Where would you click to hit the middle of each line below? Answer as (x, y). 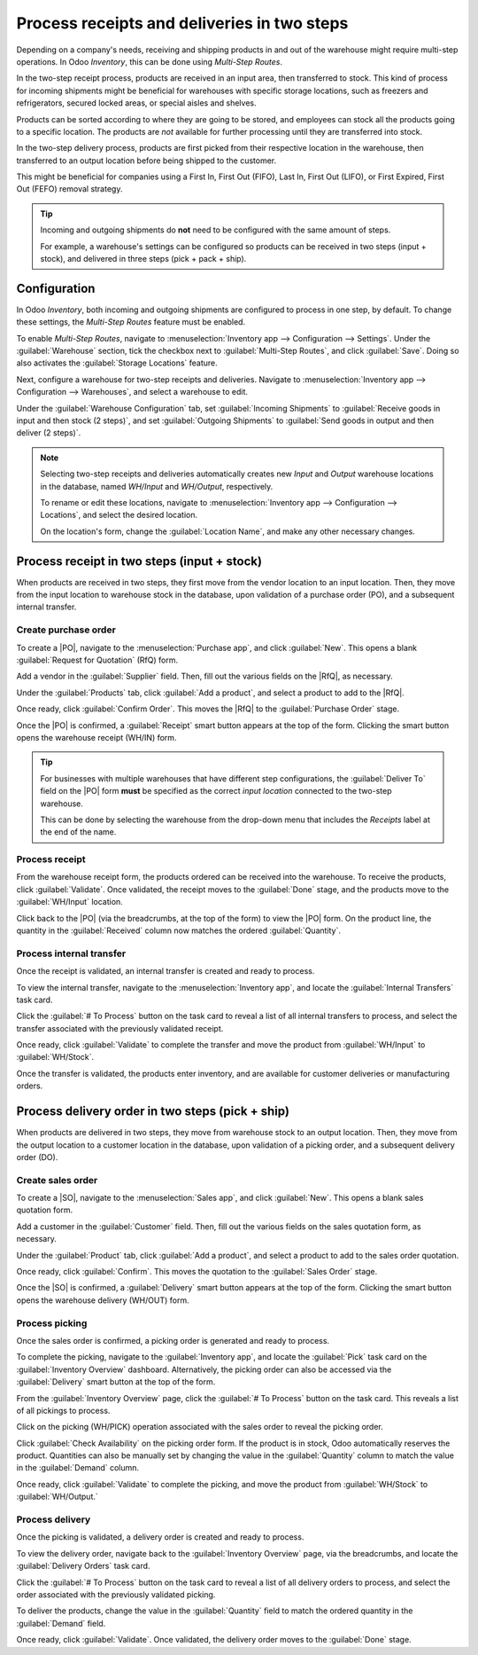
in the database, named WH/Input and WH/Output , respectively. (157, 486)
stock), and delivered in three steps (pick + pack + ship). (143, 259)
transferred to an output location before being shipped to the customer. (146, 161)
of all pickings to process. (63, 1410)
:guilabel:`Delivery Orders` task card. (83, 1566)
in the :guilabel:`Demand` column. (78, 1468)
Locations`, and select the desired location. (119, 515)
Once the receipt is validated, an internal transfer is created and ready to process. (166, 971)
